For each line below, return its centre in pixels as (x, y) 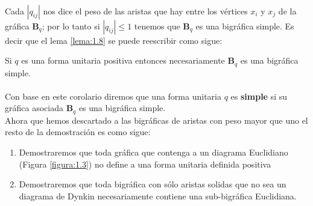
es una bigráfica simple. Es (245, 26)
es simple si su (259, 96)
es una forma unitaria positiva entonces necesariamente (123, 60)
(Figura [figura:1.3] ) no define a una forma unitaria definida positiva (145, 164)
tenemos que (157, 26)
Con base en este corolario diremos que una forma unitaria (113, 96)
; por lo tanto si (71, 26)
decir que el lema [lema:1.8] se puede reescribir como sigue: (114, 40)
